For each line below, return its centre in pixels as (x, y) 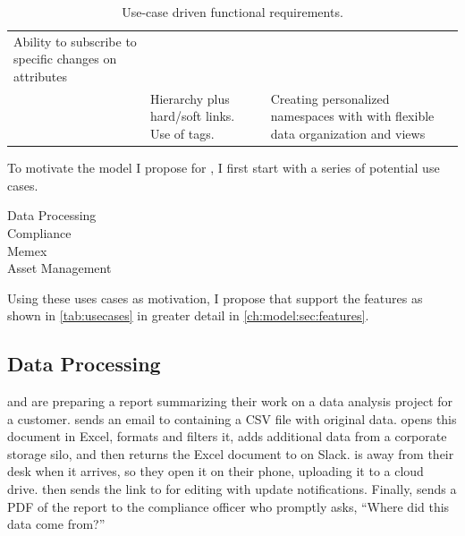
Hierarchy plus (190, 98)
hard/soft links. (192, 116)
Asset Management (59, 268)
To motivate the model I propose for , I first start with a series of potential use (224, 168)
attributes (41, 77)
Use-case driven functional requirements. (232, 12)
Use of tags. (182, 134)
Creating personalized (330, 98)
